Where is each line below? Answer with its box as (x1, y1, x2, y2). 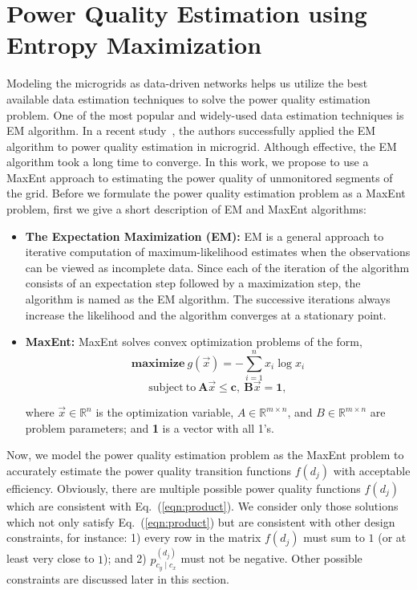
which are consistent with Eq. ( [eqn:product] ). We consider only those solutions (6, 497, 399, 514)
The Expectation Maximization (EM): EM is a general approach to (25, 227, 384, 244)
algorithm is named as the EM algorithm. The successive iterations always (25, 291, 391, 307)
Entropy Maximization (6, 28, 262, 61)
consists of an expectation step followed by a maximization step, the (25, 275, 361, 291)
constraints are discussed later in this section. (6, 570, 229, 587)
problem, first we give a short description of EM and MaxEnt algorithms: (6, 201, 366, 218)
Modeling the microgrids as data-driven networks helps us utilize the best (6, 75, 368, 92)
